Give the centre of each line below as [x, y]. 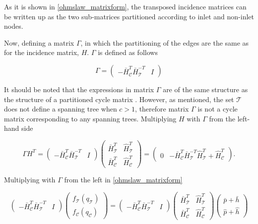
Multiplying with [30, 180]
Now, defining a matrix [39, 42]
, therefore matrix [162, 109]
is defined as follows [128, 52]
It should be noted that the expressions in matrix [79, 89]
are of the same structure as [205, 89]
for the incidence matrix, [41, 52]
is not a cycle [218, 109]
